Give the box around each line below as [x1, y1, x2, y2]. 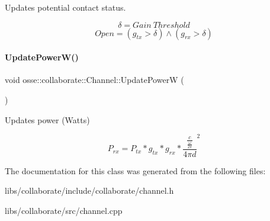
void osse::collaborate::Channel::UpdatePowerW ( [5, 73, 184, 86]
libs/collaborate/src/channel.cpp [5, 204, 123, 216]
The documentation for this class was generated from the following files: [5, 164, 266, 177]
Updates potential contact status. [5, 1, 126, 13]
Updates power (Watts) [5, 113, 90, 126]
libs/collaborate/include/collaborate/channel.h [5, 184, 174, 197]
